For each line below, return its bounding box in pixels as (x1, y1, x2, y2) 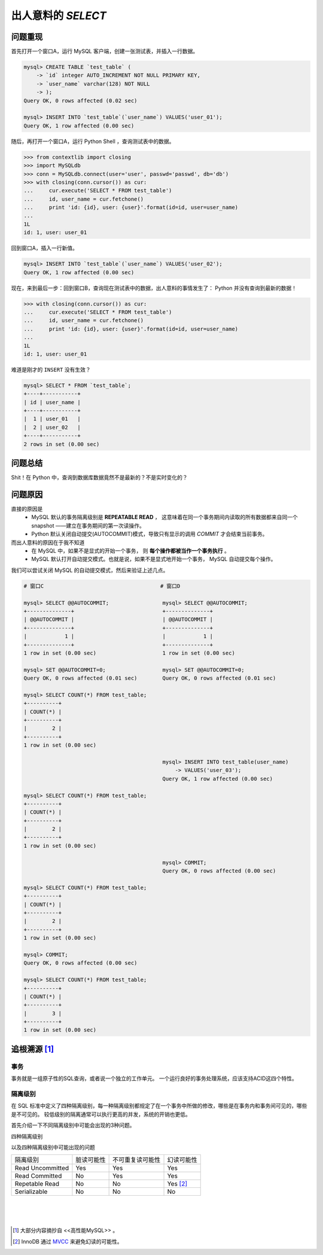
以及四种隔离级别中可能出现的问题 (11, 1144, 95, 1151)
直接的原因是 (11, 505, 43, 513)
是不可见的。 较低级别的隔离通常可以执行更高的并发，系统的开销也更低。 (11, 1111, 191, 1118)
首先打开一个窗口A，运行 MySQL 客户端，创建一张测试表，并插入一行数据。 (11, 48, 199, 55)
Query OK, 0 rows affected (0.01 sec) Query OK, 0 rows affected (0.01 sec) (23, 675, 276, 682)
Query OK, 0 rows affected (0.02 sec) (23, 97, 138, 104)
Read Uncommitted (14, 1164, 69, 1172)
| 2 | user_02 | (23, 424, 81, 431)
